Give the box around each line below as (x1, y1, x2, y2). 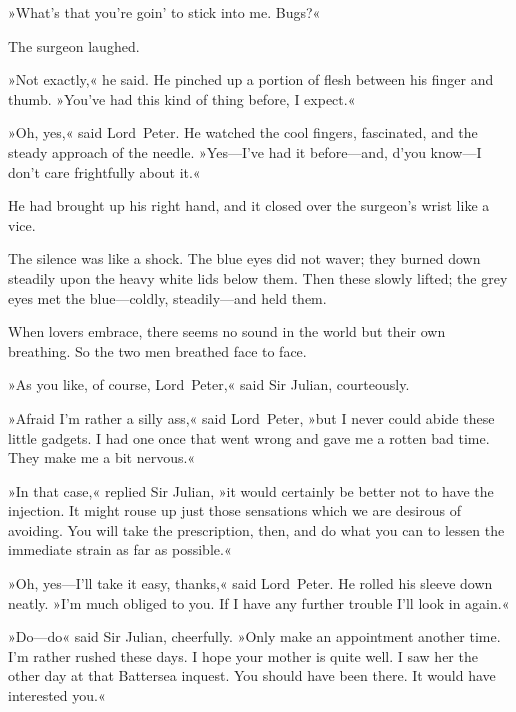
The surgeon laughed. (8, 35, 140, 56)
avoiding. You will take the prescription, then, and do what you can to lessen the (8, 519, 505, 540)
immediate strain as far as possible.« (8, 539, 232, 560)
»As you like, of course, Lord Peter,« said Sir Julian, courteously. (8, 374, 410, 395)
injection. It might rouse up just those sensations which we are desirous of (8, 500, 461, 521)
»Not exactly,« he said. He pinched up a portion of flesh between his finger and (8, 69, 494, 90)
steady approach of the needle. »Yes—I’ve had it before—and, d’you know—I (8, 141, 482, 162)
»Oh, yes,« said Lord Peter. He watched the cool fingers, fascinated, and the (8, 122, 478, 143)
